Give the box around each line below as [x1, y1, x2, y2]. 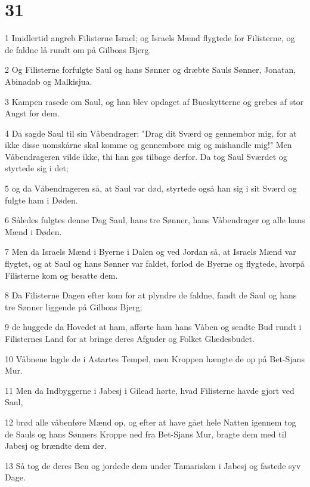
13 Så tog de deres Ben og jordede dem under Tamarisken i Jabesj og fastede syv [5, 459, 301, 471]
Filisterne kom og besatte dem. [5, 269, 118, 281]
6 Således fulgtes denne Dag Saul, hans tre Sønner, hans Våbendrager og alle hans [5, 214, 305, 226]
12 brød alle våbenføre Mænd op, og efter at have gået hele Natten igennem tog [5, 415, 296, 428]
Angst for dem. [5, 107, 60, 119]
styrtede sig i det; [5, 162, 69, 174]
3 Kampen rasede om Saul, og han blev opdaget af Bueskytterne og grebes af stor [5, 95, 304, 107]
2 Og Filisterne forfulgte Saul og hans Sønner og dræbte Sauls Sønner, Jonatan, [5, 63, 296, 76]
